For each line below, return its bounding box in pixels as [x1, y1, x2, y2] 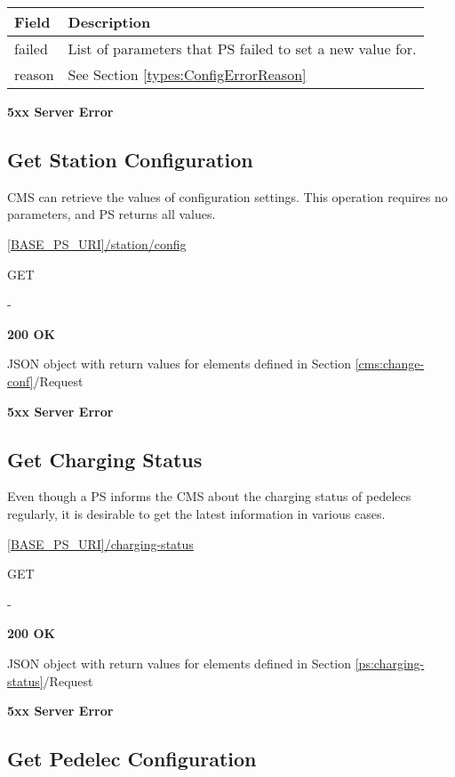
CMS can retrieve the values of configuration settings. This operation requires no [7, 187, 448, 206]
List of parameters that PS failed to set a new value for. [68, 38, 417, 59]
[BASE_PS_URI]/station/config [7, 234, 187, 253]
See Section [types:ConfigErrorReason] [68, 64, 307, 85]
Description [68, 12, 151, 32]
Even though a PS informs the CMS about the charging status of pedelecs [7, 487, 411, 506]
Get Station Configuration [7, 145, 253, 173]
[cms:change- [355, 354, 425, 373]
